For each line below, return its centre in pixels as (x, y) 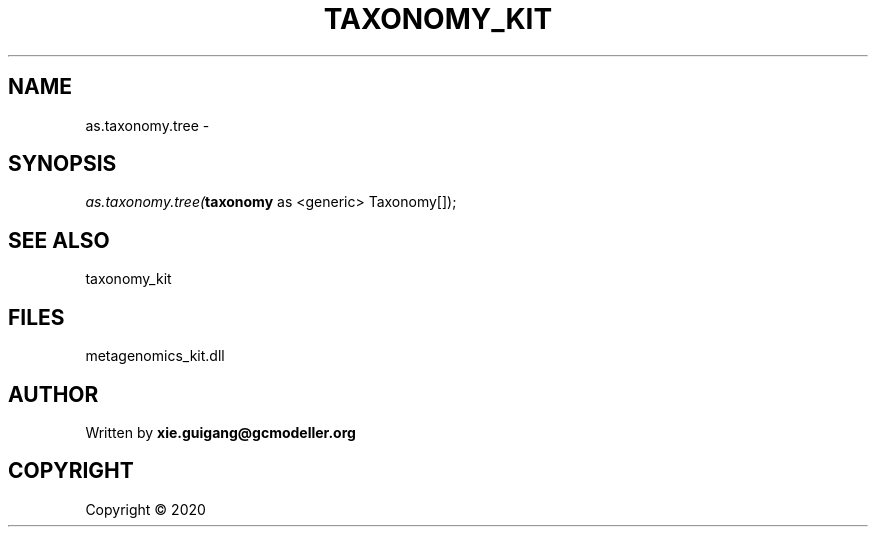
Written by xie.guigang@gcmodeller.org (220, 432)
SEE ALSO (59, 240)
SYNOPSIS (62, 164)
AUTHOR (53, 394)
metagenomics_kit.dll (155, 356)
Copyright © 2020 (145, 509)
